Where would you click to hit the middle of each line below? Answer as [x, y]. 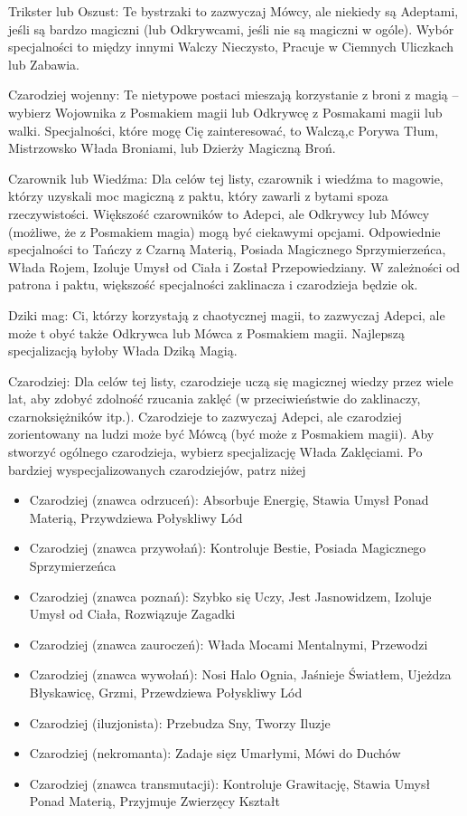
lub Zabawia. [44, 64]
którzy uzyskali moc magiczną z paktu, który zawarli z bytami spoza [198, 196]
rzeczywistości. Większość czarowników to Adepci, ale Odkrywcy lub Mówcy [219, 213]
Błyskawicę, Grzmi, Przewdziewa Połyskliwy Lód [166, 692]
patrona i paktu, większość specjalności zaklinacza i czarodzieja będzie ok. [213, 285]
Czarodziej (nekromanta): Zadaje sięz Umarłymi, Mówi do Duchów [215, 753]
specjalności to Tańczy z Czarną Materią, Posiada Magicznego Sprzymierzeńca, [227, 249]
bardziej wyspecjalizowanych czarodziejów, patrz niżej [157, 469]
